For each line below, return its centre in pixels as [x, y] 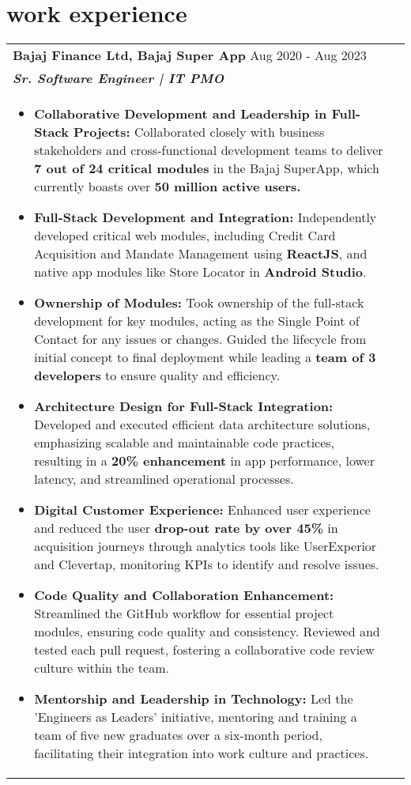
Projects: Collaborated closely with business [199, 132]
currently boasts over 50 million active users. [168, 187]
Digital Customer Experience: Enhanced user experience [202, 510]
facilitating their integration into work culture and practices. [202, 753]
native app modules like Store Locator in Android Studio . [200, 272]
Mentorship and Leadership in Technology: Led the [194, 699]
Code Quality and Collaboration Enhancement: [184, 595]
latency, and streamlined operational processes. [164, 479]
